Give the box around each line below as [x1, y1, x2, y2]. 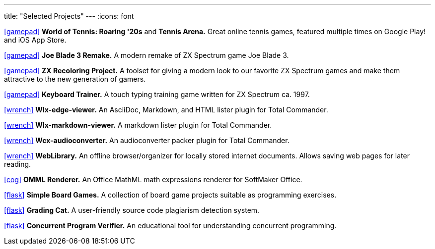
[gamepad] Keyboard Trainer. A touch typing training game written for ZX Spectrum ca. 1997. [4, 90, 310, 99]
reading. [4, 160, 31, 168]
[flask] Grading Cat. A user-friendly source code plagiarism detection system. [4, 206, 260, 214]
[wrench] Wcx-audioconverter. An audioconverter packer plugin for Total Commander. [4, 136, 290, 145]
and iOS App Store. [4, 36, 67, 44]
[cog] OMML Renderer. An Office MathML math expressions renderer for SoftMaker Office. [4, 175, 302, 184]
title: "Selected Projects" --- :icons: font [4, 12, 134, 20]
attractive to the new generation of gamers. [4, 75, 146, 83]
